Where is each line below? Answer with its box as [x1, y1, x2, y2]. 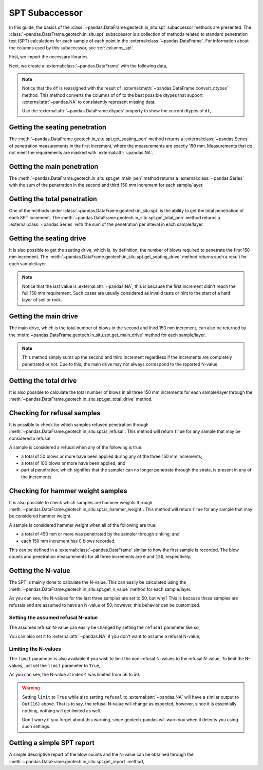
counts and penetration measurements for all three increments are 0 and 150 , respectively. [9, 554, 192, 559]
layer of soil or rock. [22, 297, 62, 303]
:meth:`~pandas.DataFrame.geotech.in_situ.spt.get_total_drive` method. [9, 396, 153, 402]
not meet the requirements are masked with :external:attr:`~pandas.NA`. [9, 150, 153, 156]
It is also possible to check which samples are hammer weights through [9, 499, 153, 505]
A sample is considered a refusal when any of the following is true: [9, 445, 143, 450]
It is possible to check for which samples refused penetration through [9, 422, 149, 428]
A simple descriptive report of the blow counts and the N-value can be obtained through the [9, 751, 194, 757]
